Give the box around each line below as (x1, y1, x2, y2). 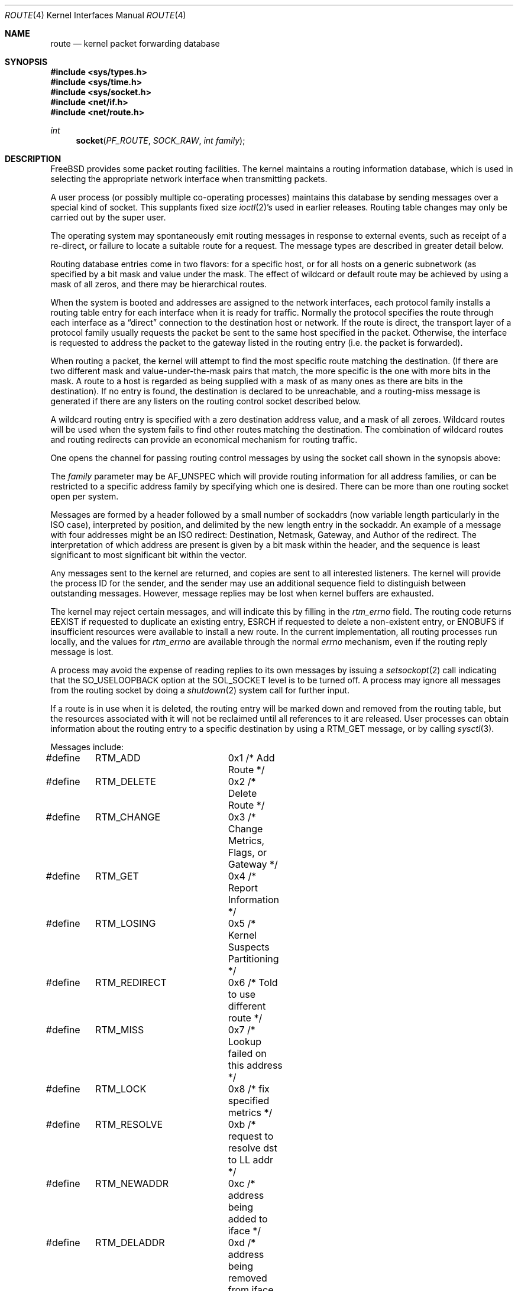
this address (228, 1059, 283, 1071)
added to (228, 1213, 268, 1225)
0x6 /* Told (228, 977, 278, 988)
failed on (228, 1047, 267, 1059)
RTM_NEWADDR (95, 1178, 169, 1189)
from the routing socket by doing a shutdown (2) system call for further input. (50, 685, 349, 695)
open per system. (50, 491, 119, 501)
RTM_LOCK (95, 1083, 147, 1095)
